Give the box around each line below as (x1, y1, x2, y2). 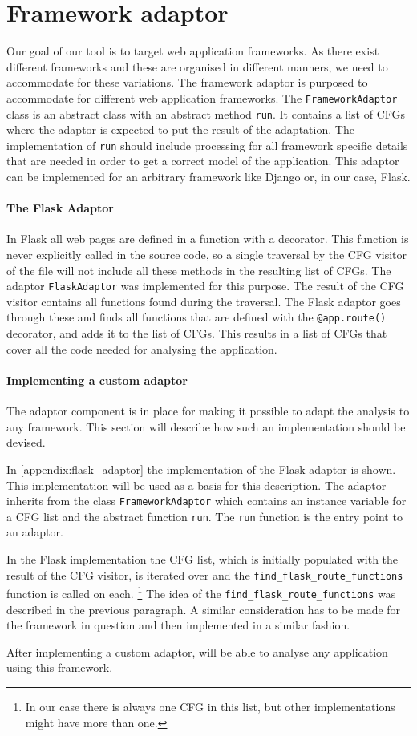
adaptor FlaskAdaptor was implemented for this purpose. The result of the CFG (6, 277, 404, 294)
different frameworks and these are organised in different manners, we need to (6, 58, 388, 75)
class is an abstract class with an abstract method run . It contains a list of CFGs (6, 105, 406, 122)
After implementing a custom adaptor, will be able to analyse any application (6, 643, 388, 660)
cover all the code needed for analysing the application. (6, 340, 277, 357)
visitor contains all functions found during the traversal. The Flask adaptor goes (6, 293, 401, 309)
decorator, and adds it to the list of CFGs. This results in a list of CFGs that (6, 325, 387, 342)
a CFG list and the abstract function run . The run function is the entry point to (6, 508, 403, 524)
